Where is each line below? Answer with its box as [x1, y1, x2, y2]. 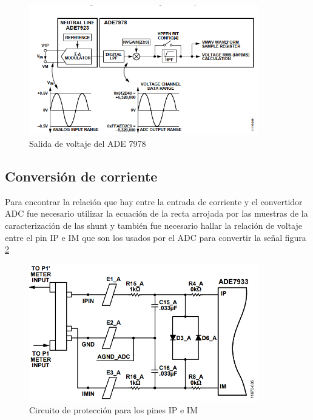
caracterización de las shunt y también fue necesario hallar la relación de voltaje [5, 218, 303, 231]
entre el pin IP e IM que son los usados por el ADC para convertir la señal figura [5, 231, 306, 243]
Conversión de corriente [5, 166, 158, 185]
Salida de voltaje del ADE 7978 [29, 137, 146, 149]
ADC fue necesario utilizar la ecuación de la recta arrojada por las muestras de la [5, 207, 308, 220]
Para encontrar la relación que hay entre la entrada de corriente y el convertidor [5, 195, 303, 208]
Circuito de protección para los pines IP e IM [29, 403, 198, 416]
